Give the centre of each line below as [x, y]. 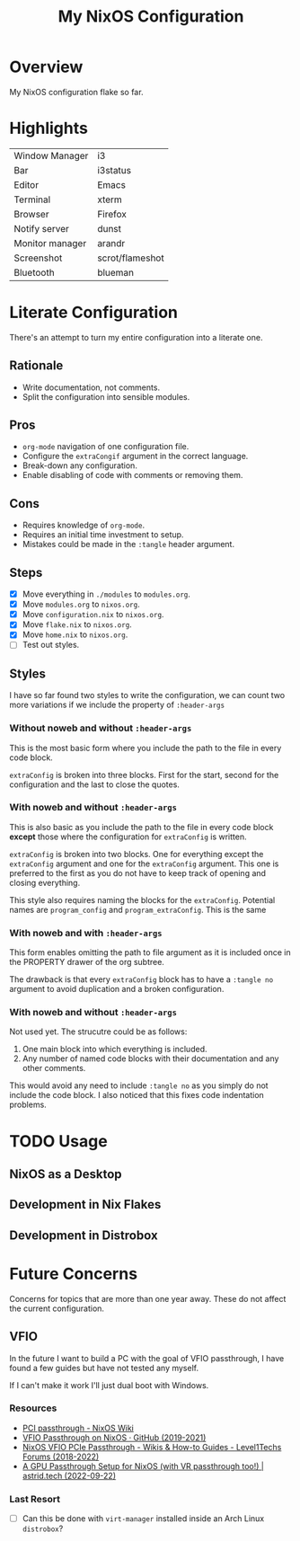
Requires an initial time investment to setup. [103, 535]
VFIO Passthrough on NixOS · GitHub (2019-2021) [114, 1437]
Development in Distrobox [84, 1235]
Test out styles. [51, 645]
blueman [116, 272]
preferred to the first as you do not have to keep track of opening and [138, 872]
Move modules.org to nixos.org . [81, 605]
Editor [26, 184]
